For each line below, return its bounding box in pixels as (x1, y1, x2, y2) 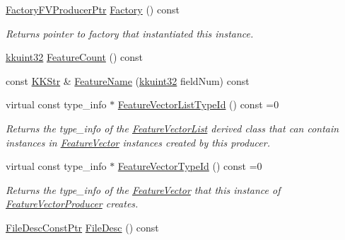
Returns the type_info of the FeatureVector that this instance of (6, 182, 281, 197)
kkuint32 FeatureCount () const (6, 50, 144, 64)
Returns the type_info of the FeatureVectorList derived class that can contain (6, 120, 339, 135)
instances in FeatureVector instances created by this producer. (6, 135, 270, 149)
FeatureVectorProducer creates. (6, 196, 139, 211)
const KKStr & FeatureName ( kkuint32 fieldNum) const (6, 73, 250, 88)
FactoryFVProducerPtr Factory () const (6, 2, 180, 16)
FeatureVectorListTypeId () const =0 (117, 97, 279, 112)
